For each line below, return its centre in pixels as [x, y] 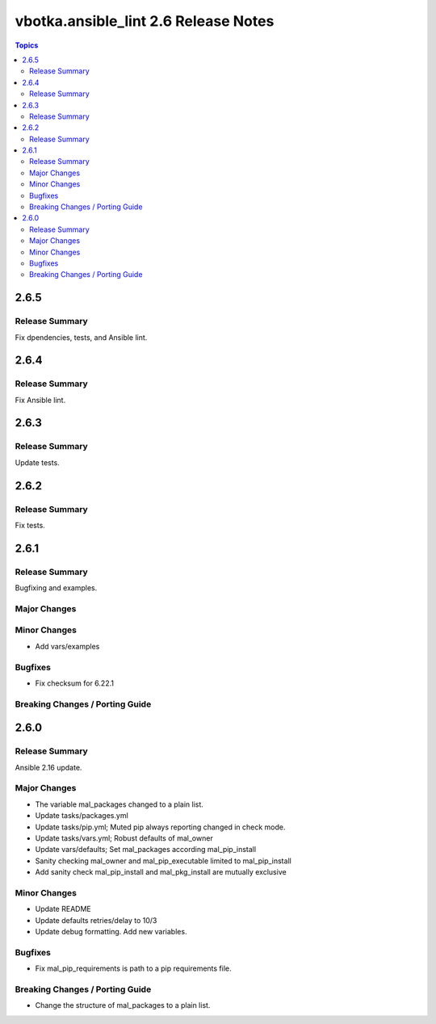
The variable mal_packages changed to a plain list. [119, 804]
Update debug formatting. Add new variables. [111, 932]
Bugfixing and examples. [56, 588]
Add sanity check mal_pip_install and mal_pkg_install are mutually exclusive [161, 872]
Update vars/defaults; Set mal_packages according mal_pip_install [146, 850]
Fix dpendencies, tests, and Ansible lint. [81, 337]
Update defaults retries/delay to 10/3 [96, 920]
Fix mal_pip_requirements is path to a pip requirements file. [133, 968]
